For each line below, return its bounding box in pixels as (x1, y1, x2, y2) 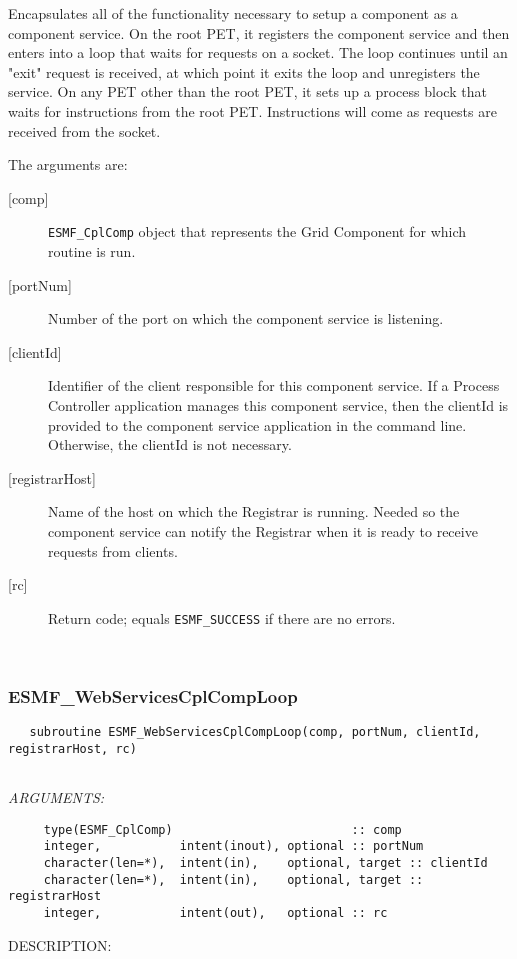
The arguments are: (8, 154, 128, 175)
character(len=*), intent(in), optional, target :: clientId (43, 856, 488, 871)
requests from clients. (48, 540, 178, 561)
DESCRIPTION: (8, 934, 112, 955)
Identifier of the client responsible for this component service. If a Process (48, 375, 500, 396)
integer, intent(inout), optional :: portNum (43, 839, 424, 854)
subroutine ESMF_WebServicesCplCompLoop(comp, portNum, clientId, (29, 725, 481, 740)
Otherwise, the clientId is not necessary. (48, 434, 292, 455)
